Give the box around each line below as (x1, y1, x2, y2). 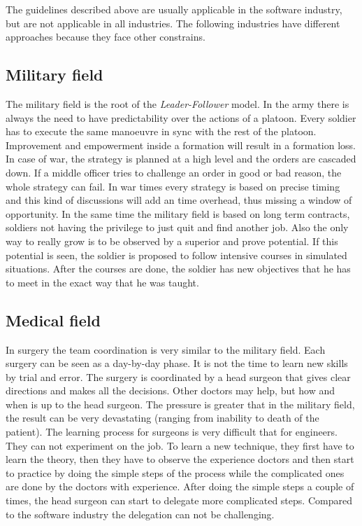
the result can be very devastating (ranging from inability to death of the (6, 410, 319, 425)
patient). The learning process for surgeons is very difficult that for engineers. (6, 424, 338, 439)
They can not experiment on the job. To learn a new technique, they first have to (6, 438, 354, 452)
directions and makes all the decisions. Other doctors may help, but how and (6, 383, 335, 398)
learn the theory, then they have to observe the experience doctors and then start (6, 452, 354, 466)
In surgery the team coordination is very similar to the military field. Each (6, 342, 326, 357)
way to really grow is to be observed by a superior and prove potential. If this (6, 233, 338, 248)
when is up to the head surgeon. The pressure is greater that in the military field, (6, 396, 355, 411)
